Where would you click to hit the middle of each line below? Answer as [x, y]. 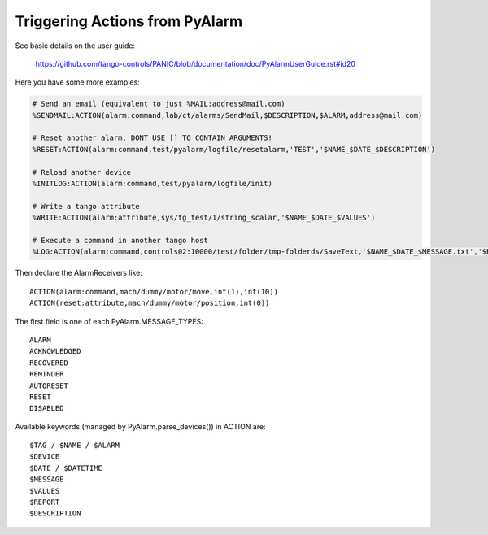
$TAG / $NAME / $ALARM [75, 446]
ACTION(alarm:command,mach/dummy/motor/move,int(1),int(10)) [154, 291]
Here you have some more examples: [77, 82]
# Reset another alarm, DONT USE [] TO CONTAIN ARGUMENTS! [152, 138]
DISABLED [47, 408]
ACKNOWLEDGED [55, 351]
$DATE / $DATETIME [66, 468]
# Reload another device [82, 172]
